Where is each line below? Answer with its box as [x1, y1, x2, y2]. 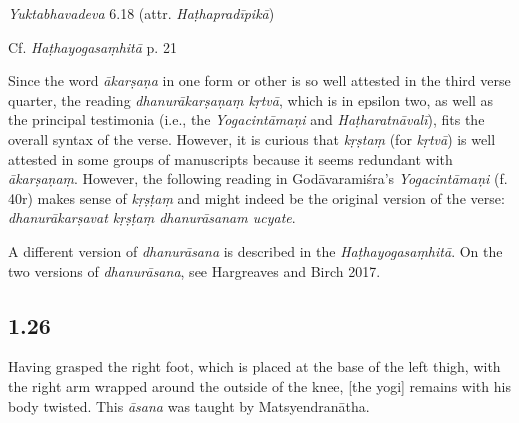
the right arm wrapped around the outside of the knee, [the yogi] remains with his [8, 375, 511, 396]
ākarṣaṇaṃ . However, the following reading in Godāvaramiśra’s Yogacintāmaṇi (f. [8, 168, 508, 189]
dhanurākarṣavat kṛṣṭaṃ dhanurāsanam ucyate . [8, 207, 296, 228]
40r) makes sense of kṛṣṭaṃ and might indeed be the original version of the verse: [8, 187, 505, 208]
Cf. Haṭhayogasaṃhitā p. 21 [8, 36, 177, 57]
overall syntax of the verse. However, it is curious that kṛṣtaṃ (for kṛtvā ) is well [8, 128, 496, 149]
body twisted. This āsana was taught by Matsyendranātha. [8, 395, 370, 416]
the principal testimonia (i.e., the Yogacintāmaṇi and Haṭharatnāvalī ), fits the [8, 109, 485, 130]
